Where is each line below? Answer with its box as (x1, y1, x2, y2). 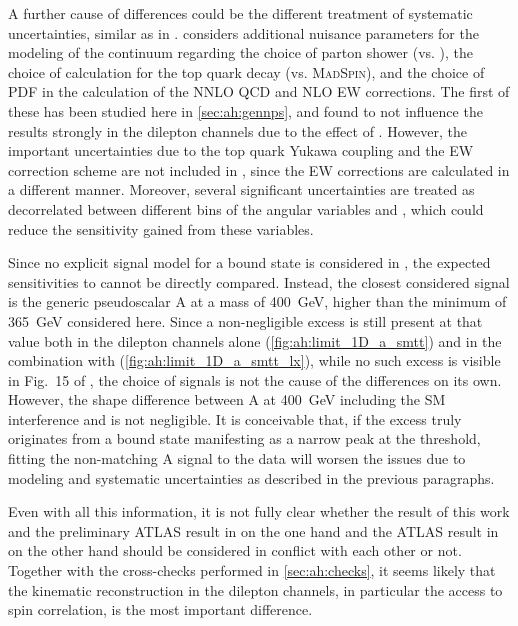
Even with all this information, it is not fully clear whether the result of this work (8, 501, 510, 522)
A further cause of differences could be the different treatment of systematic (8, 3, 473, 23)
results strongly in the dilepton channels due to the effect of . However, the (8, 120, 467, 141)
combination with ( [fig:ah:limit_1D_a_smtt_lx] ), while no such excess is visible (8, 350, 501, 371)
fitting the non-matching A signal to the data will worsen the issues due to (8, 448, 466, 469)
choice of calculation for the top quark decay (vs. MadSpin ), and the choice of (8, 61, 485, 82)
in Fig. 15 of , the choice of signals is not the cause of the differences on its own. (8, 369, 502, 390)
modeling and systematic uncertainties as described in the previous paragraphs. (8, 467, 495, 488)
